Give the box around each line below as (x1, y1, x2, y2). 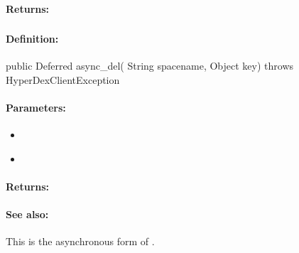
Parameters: (6, 100, 66, 115)
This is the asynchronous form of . (6, 234, 155, 249)
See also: (6, 207, 49, 222)
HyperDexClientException (6, 72, 120, 87)
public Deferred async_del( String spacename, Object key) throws (6, 58, 294, 73)
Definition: (6, 31, 59, 46)
